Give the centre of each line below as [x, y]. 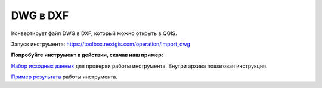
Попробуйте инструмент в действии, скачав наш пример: [87, 55]
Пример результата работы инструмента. [64, 77]
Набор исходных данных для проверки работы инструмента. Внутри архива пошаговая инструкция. [139, 66]
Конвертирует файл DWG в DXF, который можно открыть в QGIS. [94, 33]
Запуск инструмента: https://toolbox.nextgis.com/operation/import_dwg [101, 44]
